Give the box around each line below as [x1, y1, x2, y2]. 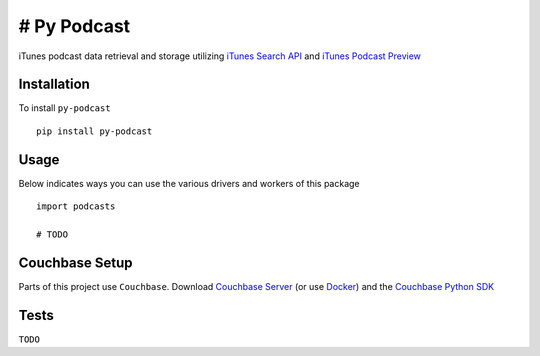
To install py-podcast [18, 102, 111, 114]
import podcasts [36, 201, 116, 212]
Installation [18, 76, 90, 93]
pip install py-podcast [36, 125, 153, 137]
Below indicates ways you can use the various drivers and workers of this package [18, 177, 360, 189]
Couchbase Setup [18, 254, 134, 271]
